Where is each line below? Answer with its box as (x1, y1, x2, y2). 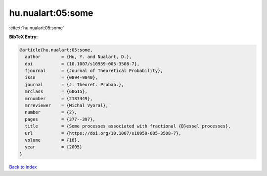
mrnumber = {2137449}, (25, 96, 93, 101)
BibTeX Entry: (9, 34, 38, 40)
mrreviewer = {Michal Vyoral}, (25, 103, 109, 109)
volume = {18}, (25, 137, 80, 143)
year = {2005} (25, 144, 83, 150)
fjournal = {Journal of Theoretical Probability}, (25, 68, 163, 74)
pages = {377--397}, (25, 117, 96, 122)
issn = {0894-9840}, (25, 75, 98, 80)
